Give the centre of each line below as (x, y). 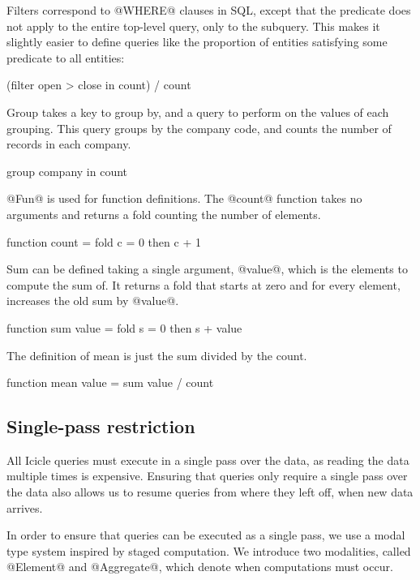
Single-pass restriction (101, 426)
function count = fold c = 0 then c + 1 (104, 241)
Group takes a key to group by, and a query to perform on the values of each (198, 112)
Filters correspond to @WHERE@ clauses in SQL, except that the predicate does (209, 10)
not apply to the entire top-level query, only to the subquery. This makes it (193, 26)
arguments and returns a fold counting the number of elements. (164, 214)
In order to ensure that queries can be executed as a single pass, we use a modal (206, 535)
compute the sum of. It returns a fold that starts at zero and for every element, (204, 284)
